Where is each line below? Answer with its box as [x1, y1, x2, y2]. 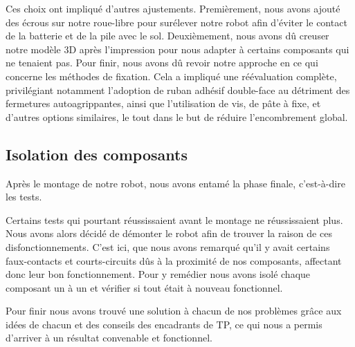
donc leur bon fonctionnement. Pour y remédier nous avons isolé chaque [6, 267, 311, 281]
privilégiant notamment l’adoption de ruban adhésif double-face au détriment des [6, 82, 350, 97]
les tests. [6, 189, 42, 204]
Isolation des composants [6, 143, 188, 165]
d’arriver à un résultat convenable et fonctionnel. [6, 330, 212, 345]
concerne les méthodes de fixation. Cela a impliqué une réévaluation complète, [6, 68, 337, 83]
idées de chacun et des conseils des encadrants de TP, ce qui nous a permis [6, 317, 322, 331]
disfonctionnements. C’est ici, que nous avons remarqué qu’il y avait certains [6, 239, 330, 254]
